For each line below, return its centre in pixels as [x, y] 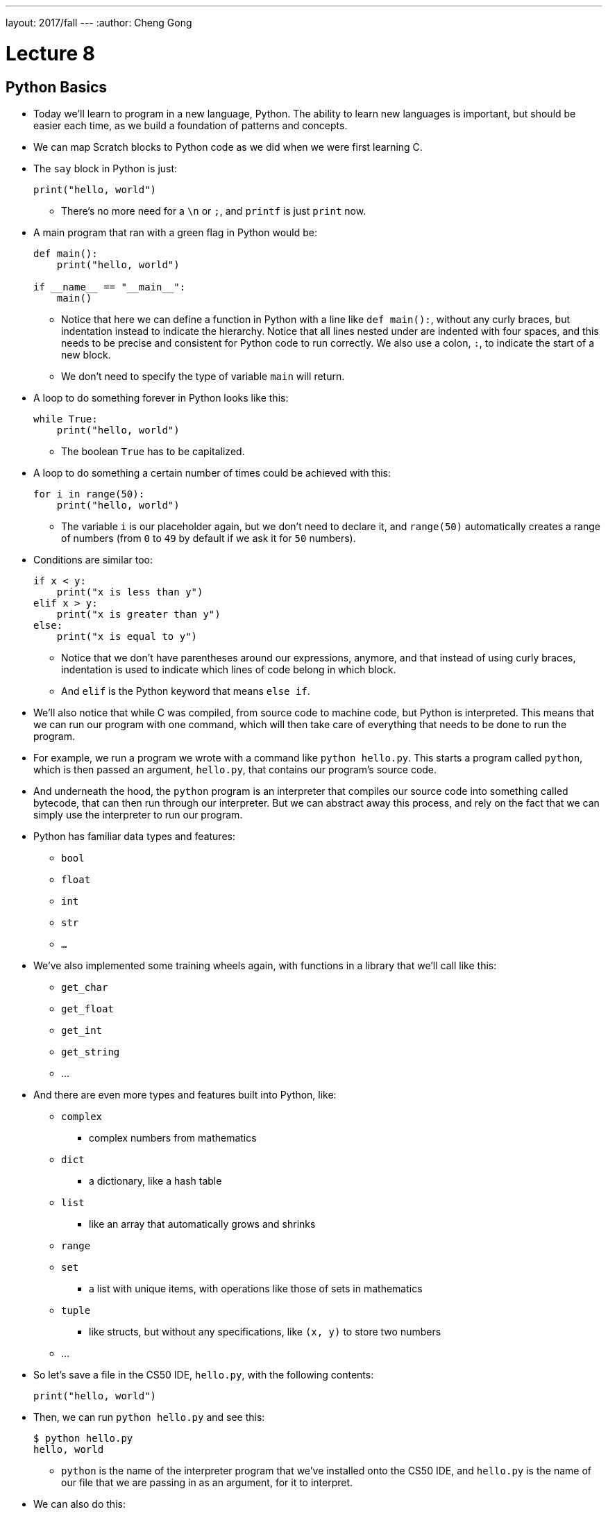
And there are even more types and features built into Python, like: [185, 1094]
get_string [91, 1052]
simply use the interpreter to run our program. [138, 814]
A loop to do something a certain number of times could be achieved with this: [212, 472]
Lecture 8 [50, 53]
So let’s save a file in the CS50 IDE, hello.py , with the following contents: [204, 1374]
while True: [66, 419]
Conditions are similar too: [93, 559]
